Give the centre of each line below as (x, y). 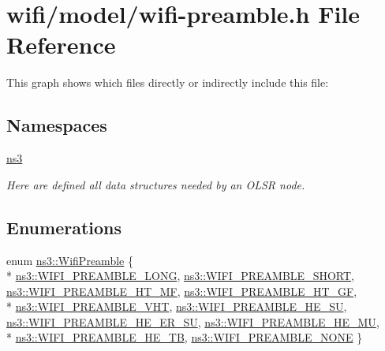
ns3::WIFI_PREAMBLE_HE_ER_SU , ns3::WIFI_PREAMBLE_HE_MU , (193, 321)
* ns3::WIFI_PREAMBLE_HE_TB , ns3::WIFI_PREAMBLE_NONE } (185, 337)
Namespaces (57, 125)
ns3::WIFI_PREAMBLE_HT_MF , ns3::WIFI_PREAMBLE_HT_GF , (182, 291)
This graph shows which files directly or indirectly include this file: (168, 82)
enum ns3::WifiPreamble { (70, 260)
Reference (61, 45)
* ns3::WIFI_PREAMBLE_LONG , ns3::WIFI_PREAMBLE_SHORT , (180, 276)
